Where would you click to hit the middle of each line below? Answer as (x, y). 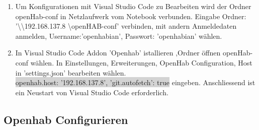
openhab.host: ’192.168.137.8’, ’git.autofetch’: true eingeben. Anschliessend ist (135, 82)
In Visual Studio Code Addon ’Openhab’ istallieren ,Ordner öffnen (118, 53)
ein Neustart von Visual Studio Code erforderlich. (92, 92)
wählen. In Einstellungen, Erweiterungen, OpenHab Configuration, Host (141, 62)
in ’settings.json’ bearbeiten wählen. (71, 72)
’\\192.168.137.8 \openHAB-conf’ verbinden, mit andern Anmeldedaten (126, 26)
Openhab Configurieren (66, 119)
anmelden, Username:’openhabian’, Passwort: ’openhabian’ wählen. (119, 36)
